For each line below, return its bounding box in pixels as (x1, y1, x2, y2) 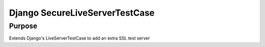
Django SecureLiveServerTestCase (9, 7, 155, 18)
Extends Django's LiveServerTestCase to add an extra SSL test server (9, 35, 150, 41)
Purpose (9, 22, 38, 30)
